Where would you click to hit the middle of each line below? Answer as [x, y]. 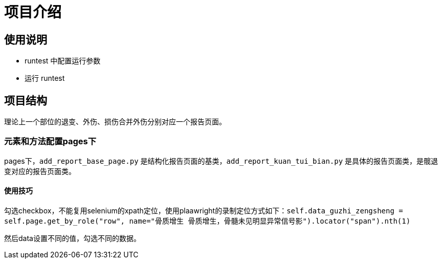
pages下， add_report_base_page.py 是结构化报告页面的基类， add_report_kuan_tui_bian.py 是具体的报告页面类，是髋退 [221, 161]
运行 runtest [45, 78]
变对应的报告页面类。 [40, 171]
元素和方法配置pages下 [50, 141]
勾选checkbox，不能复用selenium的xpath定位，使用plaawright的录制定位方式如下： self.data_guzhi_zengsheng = [204, 210]
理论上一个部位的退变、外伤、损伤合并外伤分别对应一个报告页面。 [115, 122]
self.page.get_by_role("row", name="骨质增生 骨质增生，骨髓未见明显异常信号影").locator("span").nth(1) [207, 221]
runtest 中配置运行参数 [63, 61]
